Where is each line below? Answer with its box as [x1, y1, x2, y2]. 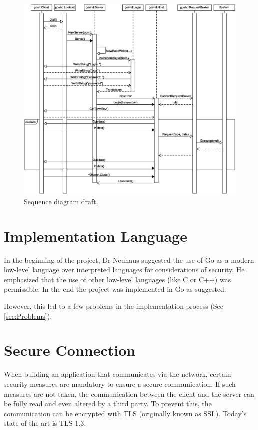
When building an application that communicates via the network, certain [4, 369, 231, 379]
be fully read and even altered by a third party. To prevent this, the [4, 398, 212, 409]
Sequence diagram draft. [24, 196, 98, 206]
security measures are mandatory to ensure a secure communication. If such [4, 378, 236, 389]
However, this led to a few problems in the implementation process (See [4, 301, 224, 311]
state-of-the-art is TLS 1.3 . [4, 418, 86, 428]
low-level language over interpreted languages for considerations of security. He [4, 264, 245, 275]
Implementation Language [4, 225, 187, 246]
